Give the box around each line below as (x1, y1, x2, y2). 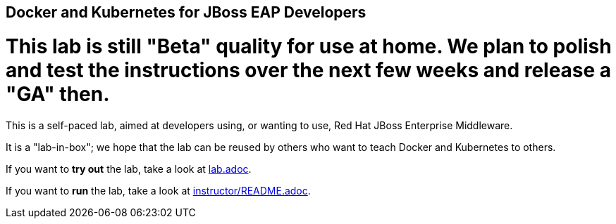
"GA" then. (6, 81, 110, 106)
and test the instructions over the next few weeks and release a (6, 58, 612, 82)
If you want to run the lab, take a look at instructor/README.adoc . (6, 184, 311, 197)
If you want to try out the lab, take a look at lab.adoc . (6, 162, 252, 175)
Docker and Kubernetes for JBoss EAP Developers (6, 4, 366, 21)
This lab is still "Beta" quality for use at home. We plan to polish (6, 34, 612, 58)
